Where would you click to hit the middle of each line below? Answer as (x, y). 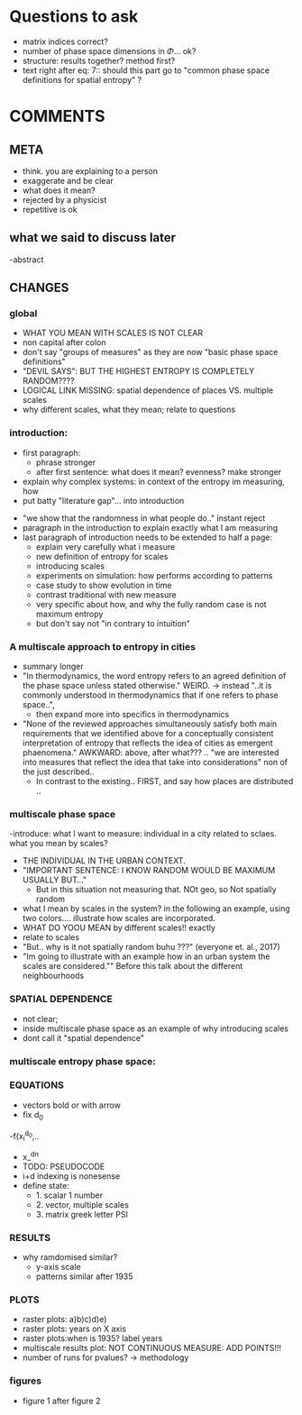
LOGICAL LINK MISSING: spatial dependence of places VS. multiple (147, 390)
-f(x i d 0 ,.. (24, 1136)
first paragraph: (51, 452)
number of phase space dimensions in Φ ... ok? (109, 50)
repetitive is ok (50, 209)
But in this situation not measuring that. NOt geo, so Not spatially (156, 890)
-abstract (27, 260)
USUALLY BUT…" (55, 880)
